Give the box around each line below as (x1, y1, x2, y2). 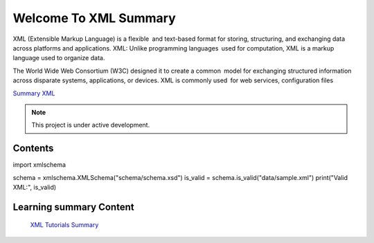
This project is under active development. (31, 121, 150, 129)
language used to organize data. (12, 54, 105, 62)
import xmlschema (12, 161, 66, 169)
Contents (12, 143, 54, 154)
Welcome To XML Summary (12, 10, 176, 26)
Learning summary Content (12, 201, 134, 213)
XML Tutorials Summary (30, 221, 99, 229)
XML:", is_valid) (12, 183, 57, 191)
